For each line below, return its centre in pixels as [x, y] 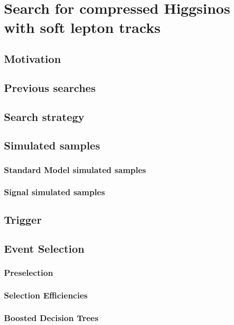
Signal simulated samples [55, 192]
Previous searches [50, 87]
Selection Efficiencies [46, 295]
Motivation [32, 58]
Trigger [23, 219]
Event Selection [44, 248]
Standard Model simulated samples [75, 169]
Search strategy [44, 116]
